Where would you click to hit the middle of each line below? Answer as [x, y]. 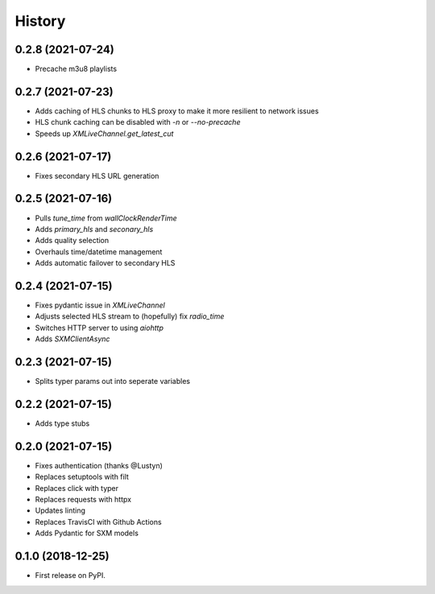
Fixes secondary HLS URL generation [97, 175]
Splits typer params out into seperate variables [113, 382]
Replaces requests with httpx [83, 500]
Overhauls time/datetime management [99, 252]
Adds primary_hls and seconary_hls [94, 229]
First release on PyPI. [70, 575]
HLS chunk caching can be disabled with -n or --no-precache [138, 122]
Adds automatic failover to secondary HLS [105, 263]
